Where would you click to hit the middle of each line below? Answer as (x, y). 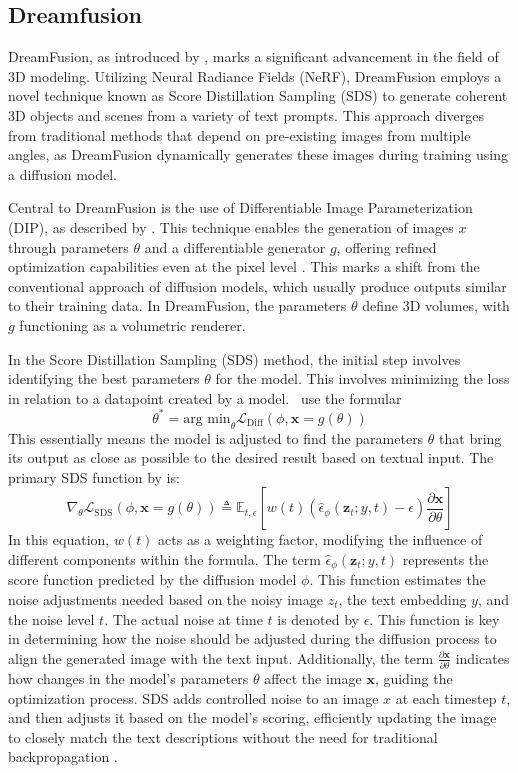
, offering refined (386, 246)
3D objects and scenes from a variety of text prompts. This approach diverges (246, 114)
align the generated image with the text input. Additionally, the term (221, 657)
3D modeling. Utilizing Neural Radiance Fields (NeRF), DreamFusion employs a (255, 75)
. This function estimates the (397, 579)
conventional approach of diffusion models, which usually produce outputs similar (257, 285)
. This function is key (434, 618)
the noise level (51, 618)
